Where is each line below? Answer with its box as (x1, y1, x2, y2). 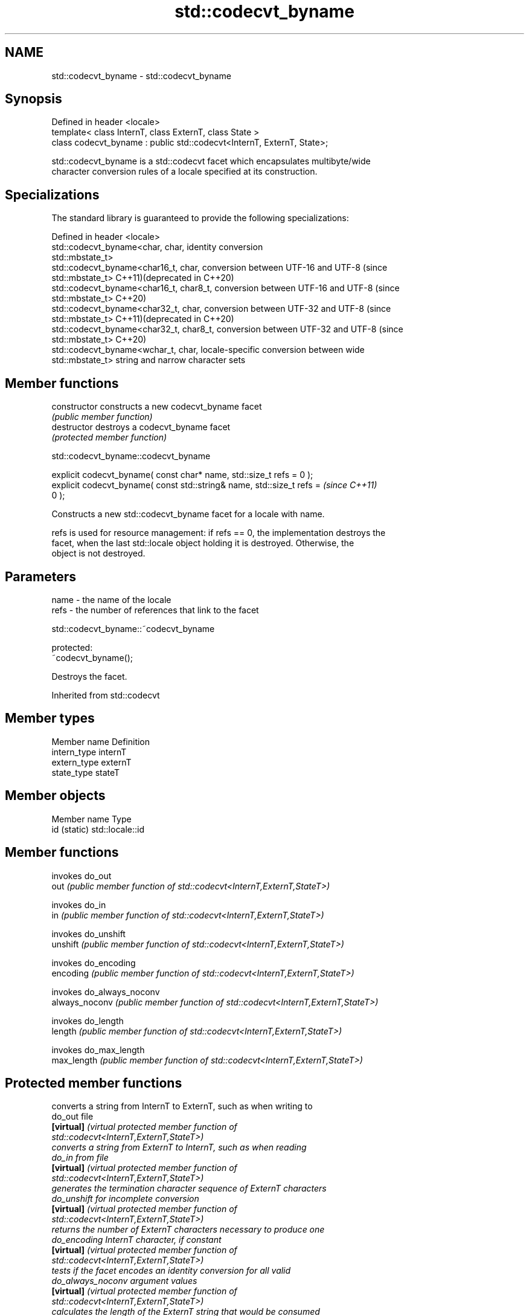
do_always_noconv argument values (51, 1276, 197, 1286)
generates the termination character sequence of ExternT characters (51, 1183, 327, 1194)
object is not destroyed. (51, 548, 146, 559)
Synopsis (5, 91, 62, 107)
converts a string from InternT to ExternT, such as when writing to (51, 1101, 313, 1112)
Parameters (5, 569, 76, 584)
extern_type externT (51, 756, 132, 767)
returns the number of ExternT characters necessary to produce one (51, 1224, 325, 1235)
